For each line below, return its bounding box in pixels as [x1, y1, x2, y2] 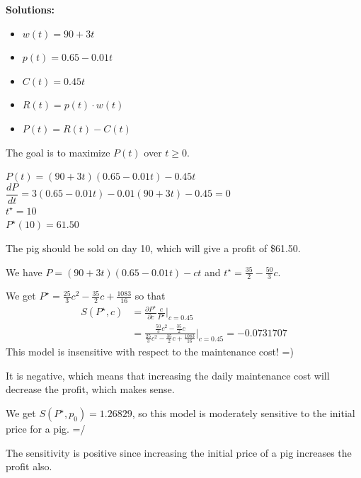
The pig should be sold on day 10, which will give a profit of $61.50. [6, 241, 301, 255]
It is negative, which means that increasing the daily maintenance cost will [6, 368, 330, 382]
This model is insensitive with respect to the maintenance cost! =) [6, 344, 294, 359]
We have [6, 264, 42, 279]
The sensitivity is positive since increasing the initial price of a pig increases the [6, 445, 352, 460]
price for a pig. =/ [6, 421, 86, 436]
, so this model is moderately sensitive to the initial [132, 406, 355, 421]
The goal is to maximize [6, 144, 110, 159]
